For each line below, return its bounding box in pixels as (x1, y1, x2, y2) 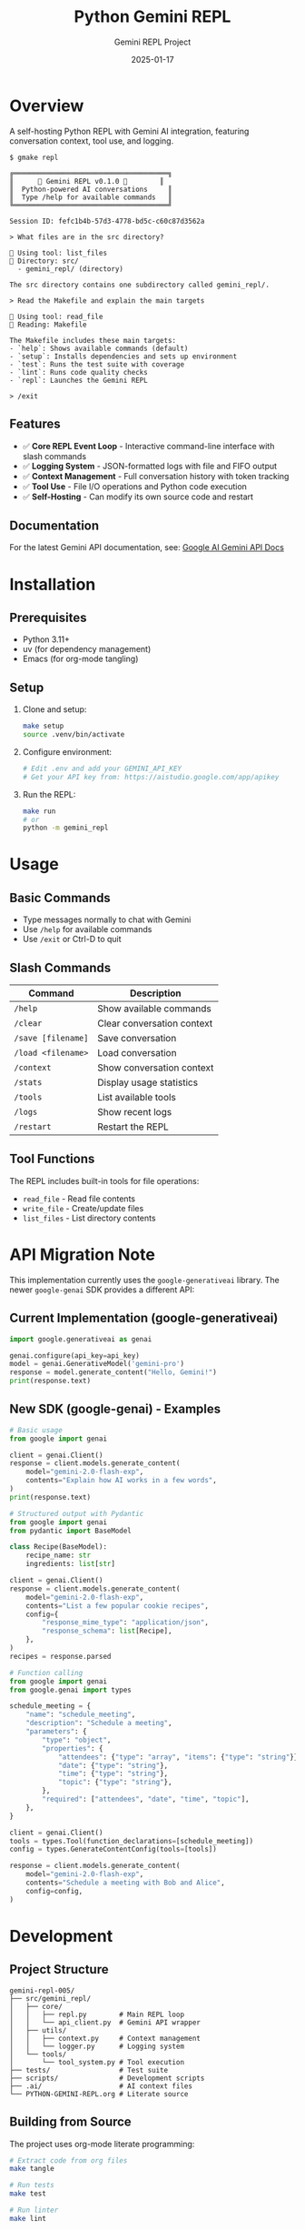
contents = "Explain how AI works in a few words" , (25, 1476, 218, 1485)
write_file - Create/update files (22, 1202, 144, 1213)
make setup (22, 721, 64, 731)
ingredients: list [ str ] (25, 1560, 116, 1569)
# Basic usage (9, 1425, 64, 1434)
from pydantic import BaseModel (9, 1526, 132, 1535)
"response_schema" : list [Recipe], (42, 1626, 172, 1636)
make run (22, 807, 56, 816)
